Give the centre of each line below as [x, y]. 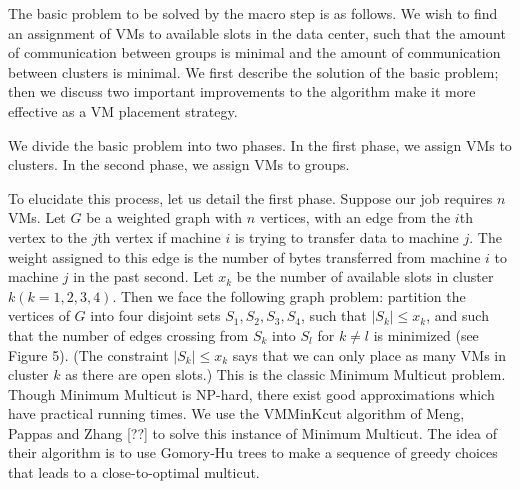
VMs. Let [37, 217]
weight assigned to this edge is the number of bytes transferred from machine [244, 256]
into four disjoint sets [155, 315]
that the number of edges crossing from [128, 334]
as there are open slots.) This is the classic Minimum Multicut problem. [285, 374]
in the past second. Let [143, 276]
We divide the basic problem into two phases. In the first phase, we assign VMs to [260, 144]
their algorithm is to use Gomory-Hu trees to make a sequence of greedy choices [253, 452]
